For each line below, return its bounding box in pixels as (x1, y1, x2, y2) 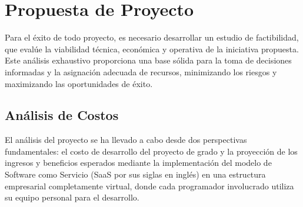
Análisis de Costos (5, 106, 119, 124)
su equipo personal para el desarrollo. (5, 191, 139, 203)
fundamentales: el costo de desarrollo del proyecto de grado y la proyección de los (5, 145, 298, 157)
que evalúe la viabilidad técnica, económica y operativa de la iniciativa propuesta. (5, 42, 299, 55)
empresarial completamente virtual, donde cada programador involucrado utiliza (5, 179, 294, 192)
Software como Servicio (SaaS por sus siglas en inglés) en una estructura (5, 168, 266, 181)
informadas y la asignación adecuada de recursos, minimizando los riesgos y (5, 65, 277, 78)
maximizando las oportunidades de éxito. (5, 77, 153, 89)
